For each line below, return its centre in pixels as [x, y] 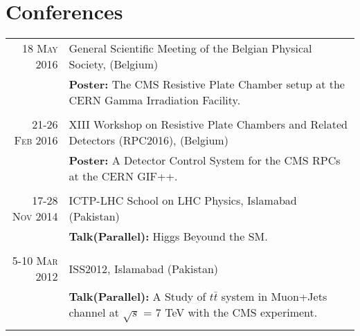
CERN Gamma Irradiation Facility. [155, 100]
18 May [40, 48]
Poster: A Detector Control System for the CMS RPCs [205, 160]
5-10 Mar [35, 261]
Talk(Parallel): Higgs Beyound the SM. [168, 236]
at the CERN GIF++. [123, 176]
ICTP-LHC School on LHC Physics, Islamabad [183, 200]
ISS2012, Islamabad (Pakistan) [144, 268]
